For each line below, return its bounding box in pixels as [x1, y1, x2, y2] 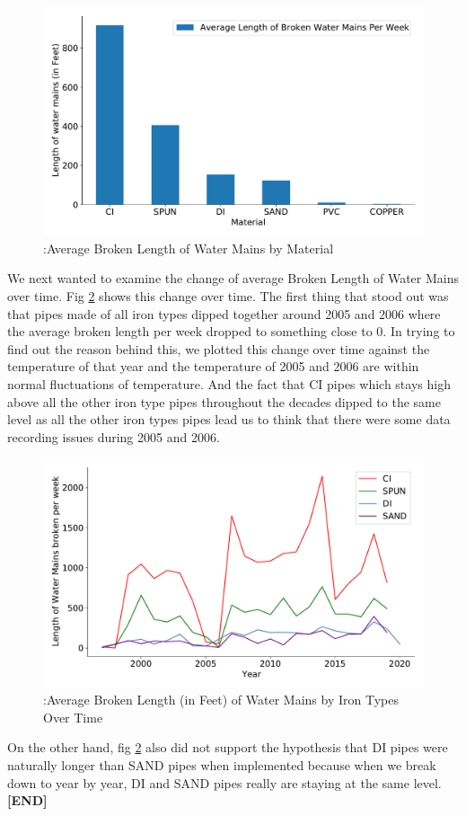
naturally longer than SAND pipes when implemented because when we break [7, 755, 436, 774]
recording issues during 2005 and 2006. [7, 427, 220, 446]
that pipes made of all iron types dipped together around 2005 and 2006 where [7, 304, 441, 323]
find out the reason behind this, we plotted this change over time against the [7, 339, 430, 358]
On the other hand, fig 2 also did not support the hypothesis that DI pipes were [7, 738, 448, 757]
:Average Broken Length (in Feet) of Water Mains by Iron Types [43, 690, 400, 709]
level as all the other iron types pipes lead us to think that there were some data [7, 410, 451, 429]
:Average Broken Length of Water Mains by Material [43, 238, 334, 257]
